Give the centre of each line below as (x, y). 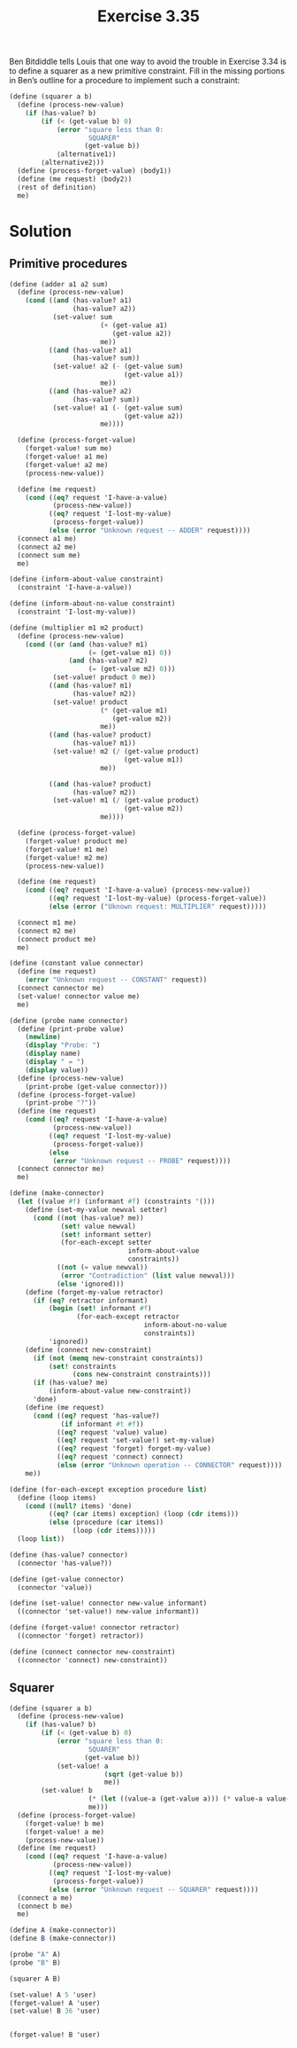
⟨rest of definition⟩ (57, 187)
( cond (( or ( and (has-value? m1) (87, 645)
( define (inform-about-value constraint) (87, 579)
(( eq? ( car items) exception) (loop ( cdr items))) (144, 1514)
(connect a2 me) (47, 547)
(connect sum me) (49, 555)
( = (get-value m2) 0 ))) (132, 669)
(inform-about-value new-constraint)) (120, 1391)
